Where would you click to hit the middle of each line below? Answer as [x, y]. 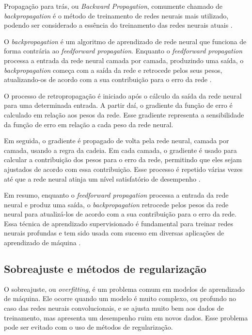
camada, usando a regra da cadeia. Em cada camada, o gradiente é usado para [120, 150]
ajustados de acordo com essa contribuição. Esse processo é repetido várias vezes [123, 169]
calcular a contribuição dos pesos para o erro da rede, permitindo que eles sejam [123, 159]
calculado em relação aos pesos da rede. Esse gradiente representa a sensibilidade [124, 114]
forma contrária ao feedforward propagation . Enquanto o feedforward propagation [123, 51]
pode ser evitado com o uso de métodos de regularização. [88, 327]
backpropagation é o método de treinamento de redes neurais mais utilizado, [116, 15]
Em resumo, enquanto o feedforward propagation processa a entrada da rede [116, 195]
